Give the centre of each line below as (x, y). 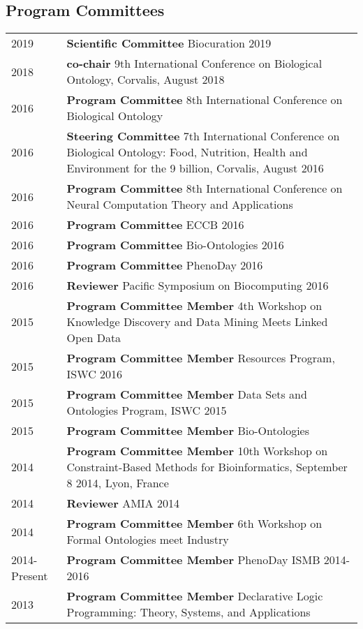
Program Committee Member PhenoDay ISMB (193, 560)
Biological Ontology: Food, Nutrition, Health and (187, 152)
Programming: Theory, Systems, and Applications (188, 612)
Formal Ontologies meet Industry (148, 540)
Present (30, 576)
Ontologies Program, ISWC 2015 (147, 410)
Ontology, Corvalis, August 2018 (146, 80)
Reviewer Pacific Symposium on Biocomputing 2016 (198, 286)
